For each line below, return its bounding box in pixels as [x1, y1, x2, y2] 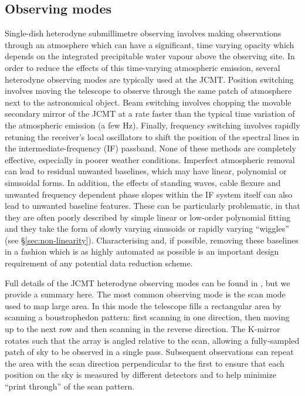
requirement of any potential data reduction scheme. [5, 257, 193, 269]
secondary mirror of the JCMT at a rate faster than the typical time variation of [5, 107, 295, 120]
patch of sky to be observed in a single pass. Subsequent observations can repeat [5, 346, 294, 358]
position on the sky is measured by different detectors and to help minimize [5, 368, 276, 381]
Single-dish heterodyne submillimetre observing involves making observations [5, 27, 282, 39]
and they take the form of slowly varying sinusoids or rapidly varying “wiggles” [5, 222, 289, 235]
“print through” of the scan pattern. [5, 380, 135, 392]
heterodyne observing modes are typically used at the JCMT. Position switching [5, 73, 294, 85]
